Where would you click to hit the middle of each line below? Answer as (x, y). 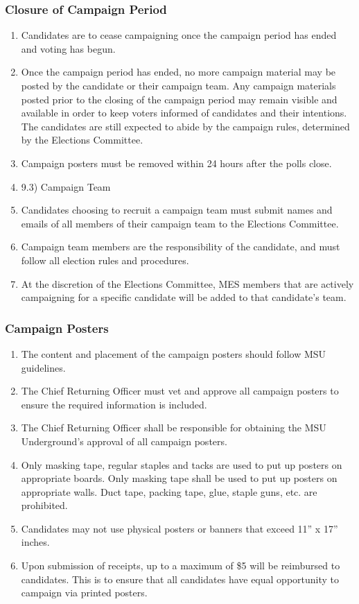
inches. (35, 542)
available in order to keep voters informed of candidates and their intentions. (184, 113)
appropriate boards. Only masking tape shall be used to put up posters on (179, 478)
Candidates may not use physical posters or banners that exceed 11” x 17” (179, 528)
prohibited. (44, 505)
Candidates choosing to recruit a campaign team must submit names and (177, 210)
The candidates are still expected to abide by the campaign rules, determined (185, 126)
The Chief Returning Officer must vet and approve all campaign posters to (180, 391)
